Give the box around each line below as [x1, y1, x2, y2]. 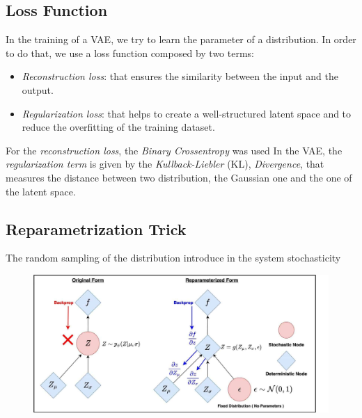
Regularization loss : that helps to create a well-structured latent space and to [22, 106, 352, 120]
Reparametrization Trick [6, 218, 187, 239]
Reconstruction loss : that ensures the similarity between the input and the [22, 69, 338, 83]
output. [22, 82, 54, 97]
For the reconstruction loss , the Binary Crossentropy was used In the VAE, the [6, 143, 343, 157]
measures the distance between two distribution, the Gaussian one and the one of [6, 170, 352, 184]
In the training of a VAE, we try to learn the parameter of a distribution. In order [6, 32, 356, 47]
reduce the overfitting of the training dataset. [22, 120, 215, 134]
